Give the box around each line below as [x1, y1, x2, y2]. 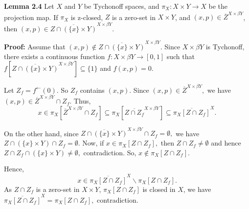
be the [208, 1, 228, 11]
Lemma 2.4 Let [4, 1, 54, 11]
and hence [211, 138, 241, 148]
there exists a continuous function [4, 51, 105, 61]
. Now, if [78, 138, 104, 148]
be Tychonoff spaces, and [84, 1, 159, 11]
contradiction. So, [83, 147, 136, 157]
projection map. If [4, 12, 58, 22]
